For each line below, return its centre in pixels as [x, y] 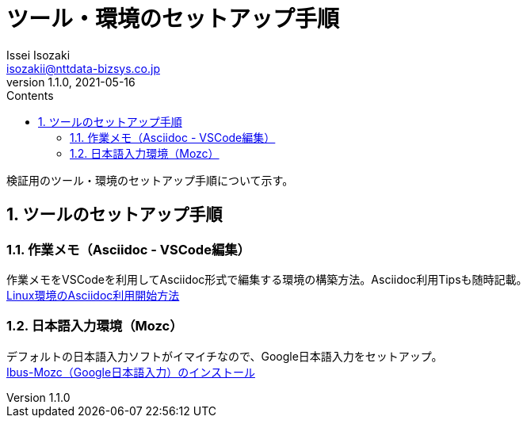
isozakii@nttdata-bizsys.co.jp [83, 68]
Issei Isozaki [38, 55]
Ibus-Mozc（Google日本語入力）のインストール [131, 372]
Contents [30, 95]
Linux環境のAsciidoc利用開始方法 [93, 295]
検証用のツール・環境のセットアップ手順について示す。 [150, 180]
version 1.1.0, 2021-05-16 [71, 82]
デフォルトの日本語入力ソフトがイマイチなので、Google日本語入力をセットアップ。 [225, 356]
